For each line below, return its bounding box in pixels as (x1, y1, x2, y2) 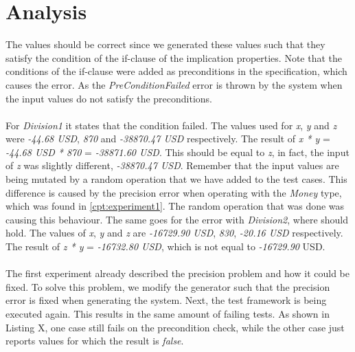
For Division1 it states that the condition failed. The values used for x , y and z (5, 118, 337, 132)
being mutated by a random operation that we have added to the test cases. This (5, 172, 347, 186)
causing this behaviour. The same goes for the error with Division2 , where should (5, 212, 349, 226)
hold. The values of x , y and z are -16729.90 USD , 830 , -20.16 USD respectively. (5, 225, 343, 240)
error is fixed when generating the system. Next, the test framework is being (5, 293, 327, 307)
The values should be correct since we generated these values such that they (5, 37, 325, 52)
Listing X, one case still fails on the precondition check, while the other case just (5, 320, 345, 334)
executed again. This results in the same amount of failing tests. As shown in (5, 307, 330, 320)
